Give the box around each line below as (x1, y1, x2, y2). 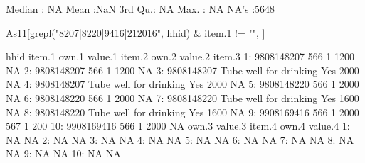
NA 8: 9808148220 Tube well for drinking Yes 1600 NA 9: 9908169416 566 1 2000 (6, 104, 359, 119)
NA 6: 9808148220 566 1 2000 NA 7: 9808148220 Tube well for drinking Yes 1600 (6, 90, 359, 105)
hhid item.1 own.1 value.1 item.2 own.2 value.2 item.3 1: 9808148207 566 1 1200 (6, 49, 354, 64)
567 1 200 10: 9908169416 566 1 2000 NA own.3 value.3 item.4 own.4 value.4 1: (6, 118, 350, 133)
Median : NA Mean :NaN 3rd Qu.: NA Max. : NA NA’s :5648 (6, 1, 275, 16)
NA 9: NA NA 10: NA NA (6, 146, 121, 161)
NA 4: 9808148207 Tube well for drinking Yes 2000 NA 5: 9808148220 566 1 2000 (6, 77, 359, 91)
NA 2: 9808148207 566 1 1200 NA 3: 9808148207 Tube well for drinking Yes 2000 (6, 62, 359, 77)
